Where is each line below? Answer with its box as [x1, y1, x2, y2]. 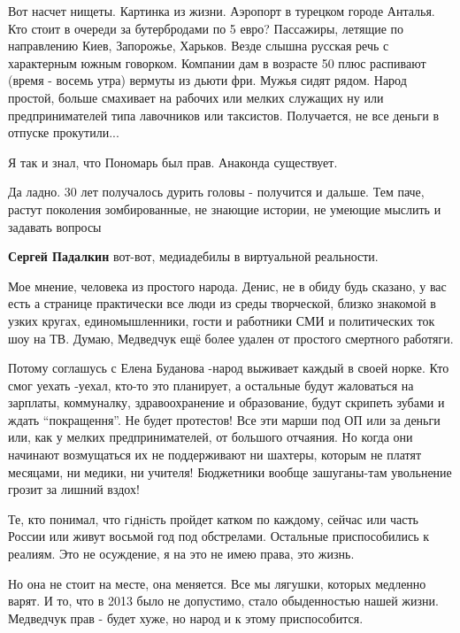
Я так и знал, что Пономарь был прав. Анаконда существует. [8, 152, 338, 171]
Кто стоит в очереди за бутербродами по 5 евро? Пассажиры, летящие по [8, 19, 404, 37]
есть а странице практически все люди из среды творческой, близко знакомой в [8, 294, 436, 313]
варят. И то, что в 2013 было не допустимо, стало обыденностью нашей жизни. [8, 591, 439, 610]
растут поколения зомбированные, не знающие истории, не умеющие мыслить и [8, 199, 441, 218]
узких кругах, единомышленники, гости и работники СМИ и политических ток [8, 311, 435, 329]
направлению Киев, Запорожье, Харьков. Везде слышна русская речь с [8, 36, 389, 55]
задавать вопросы [8, 217, 102, 235]
